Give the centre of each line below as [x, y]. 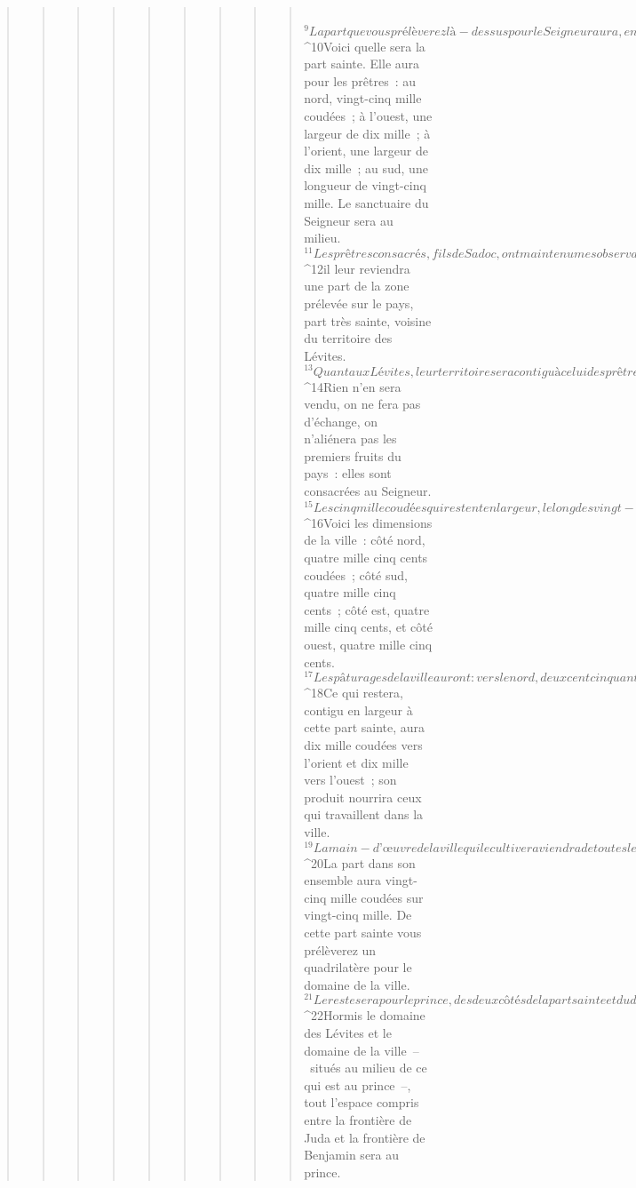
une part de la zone [357, 286]
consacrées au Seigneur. [368, 491]
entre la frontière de [358, 1119]
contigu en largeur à [358, 710]
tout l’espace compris [362, 1102]
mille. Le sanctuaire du [366, 203]
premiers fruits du [353, 455]
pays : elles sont [348, 473]
